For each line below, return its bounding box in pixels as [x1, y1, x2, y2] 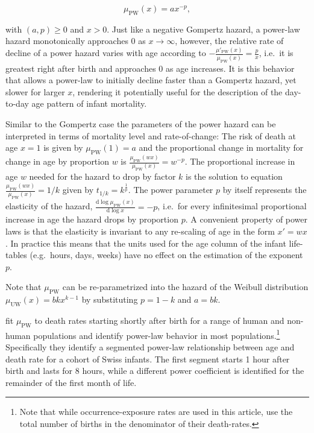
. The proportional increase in [184, 155, 295, 168]
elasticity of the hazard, [5, 200, 93, 212]
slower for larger [5, 85, 65, 98]
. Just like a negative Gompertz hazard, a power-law [107, 22, 300, 35]
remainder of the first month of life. [5, 376, 137, 388]
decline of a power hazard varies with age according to [5, 46, 206, 59]
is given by [43, 141, 83, 154]
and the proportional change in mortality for [139, 141, 304, 154]
